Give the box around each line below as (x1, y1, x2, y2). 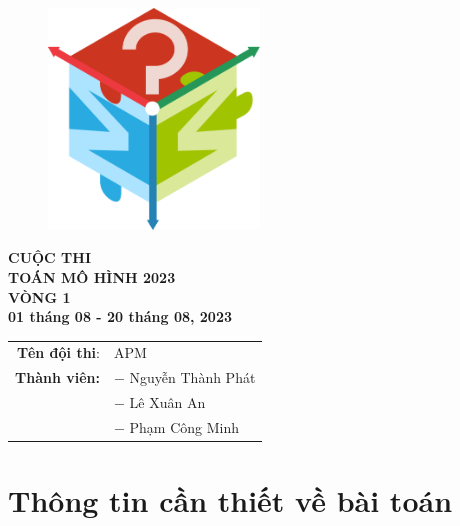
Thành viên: (15, 367, 100, 388)
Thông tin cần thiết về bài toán (8, 480, 453, 521)
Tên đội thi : (17, 342, 100, 363)
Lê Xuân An (129, 392, 206, 413)
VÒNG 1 (8, 286, 71, 307)
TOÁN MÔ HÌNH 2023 (8, 266, 176, 287)
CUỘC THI (8, 247, 92, 268)
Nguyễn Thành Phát (129, 367, 256, 388)
